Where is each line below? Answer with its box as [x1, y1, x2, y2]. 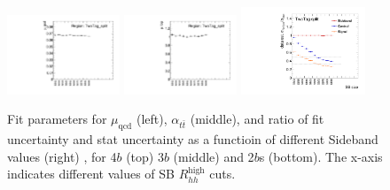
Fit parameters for [7, 110, 107, 128]
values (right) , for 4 [7, 147, 117, 165]
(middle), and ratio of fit [190, 110, 324, 128]
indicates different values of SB [7, 164, 175, 183]
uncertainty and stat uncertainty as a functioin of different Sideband [7, 130, 378, 148]
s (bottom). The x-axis [259, 147, 383, 165]
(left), [136, 110, 168, 128]
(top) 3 [126, 147, 164, 165]
